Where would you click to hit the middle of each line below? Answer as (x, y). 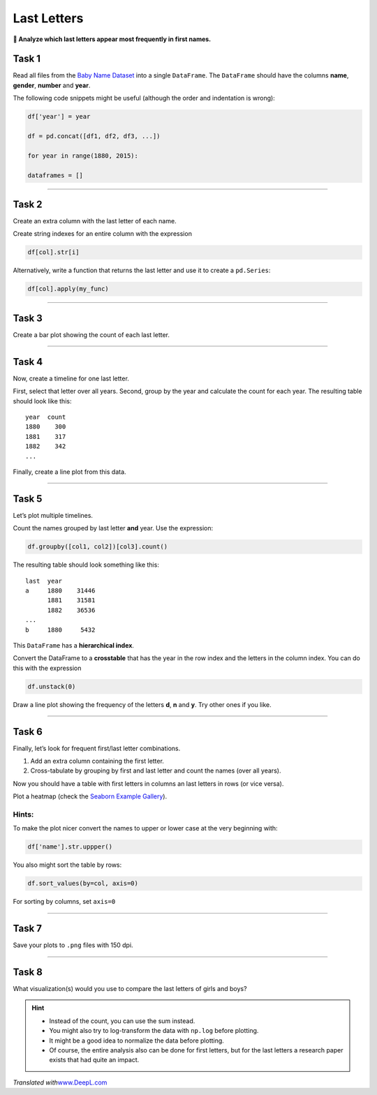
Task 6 (28, 732)
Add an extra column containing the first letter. (97, 761)
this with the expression (47, 668)
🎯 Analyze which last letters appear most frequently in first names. (112, 39)
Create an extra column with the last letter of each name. (95, 221)
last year (44, 581)
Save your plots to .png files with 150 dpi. (73, 945)
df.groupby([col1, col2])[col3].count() (97, 547)
